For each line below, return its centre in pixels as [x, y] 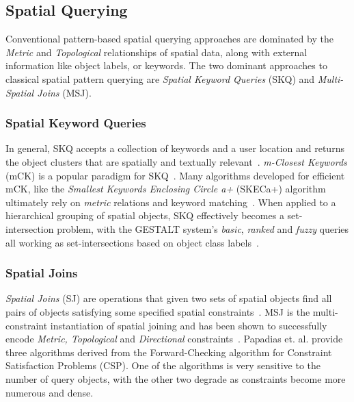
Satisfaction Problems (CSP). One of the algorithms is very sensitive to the [163, 365]
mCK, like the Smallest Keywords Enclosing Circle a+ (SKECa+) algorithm [166, 189]
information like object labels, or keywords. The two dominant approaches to [166, 65]
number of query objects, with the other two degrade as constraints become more [176, 378]
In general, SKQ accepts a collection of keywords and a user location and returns [175, 148]
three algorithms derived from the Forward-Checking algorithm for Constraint [169, 352]
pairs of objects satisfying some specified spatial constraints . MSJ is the [158, 311]
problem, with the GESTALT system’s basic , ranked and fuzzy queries [203, 228]
